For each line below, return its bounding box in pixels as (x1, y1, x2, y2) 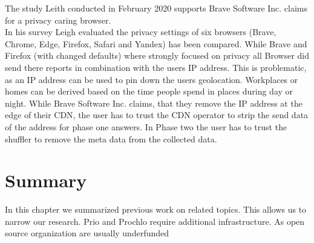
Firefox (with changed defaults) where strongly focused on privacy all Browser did (5, 49, 310, 62)
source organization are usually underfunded (5, 227, 169, 239)
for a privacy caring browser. (5, 13, 111, 26)
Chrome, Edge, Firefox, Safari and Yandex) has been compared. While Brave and (5, 37, 307, 50)
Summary (5, 168, 87, 193)
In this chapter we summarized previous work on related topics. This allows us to (5, 203, 307, 216)
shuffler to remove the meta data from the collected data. (5, 132, 217, 145)
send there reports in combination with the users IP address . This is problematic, (5, 61, 307, 73)
